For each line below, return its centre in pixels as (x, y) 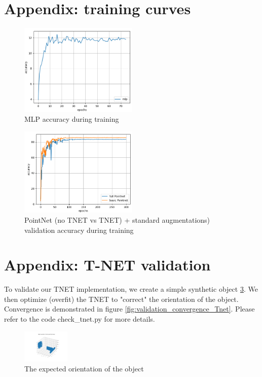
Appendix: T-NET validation (107, 265)
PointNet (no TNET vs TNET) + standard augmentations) (117, 219)
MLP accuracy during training (72, 119)
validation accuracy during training (79, 230)
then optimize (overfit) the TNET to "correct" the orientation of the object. (121, 299)
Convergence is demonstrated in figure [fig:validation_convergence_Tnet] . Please (129, 309)
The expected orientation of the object (84, 368)
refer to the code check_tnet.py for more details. (80, 319)
